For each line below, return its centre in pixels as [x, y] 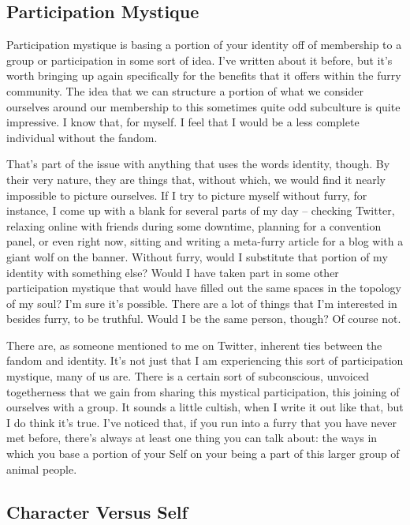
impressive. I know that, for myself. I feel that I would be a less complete [183, 122]
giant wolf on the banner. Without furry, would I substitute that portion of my [197, 256]
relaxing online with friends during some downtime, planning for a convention [194, 225]
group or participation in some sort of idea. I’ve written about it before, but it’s [199, 60]
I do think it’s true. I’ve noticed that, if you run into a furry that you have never [201, 422]
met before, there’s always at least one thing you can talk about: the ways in [192, 438]
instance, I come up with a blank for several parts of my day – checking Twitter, [201, 210]
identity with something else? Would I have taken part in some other [173, 272]
